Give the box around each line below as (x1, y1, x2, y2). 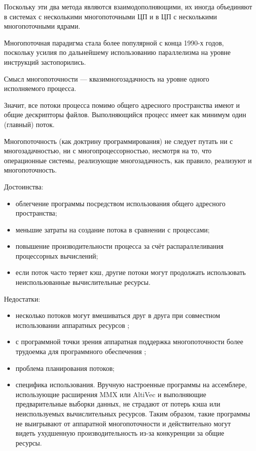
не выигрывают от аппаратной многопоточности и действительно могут (15, 418, 231, 428)
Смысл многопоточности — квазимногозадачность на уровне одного (4, 73, 210, 84)
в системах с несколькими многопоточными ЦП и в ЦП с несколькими (4, 11, 217, 21)
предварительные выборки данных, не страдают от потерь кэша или (15, 399, 220, 409)
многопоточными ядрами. (4, 21, 80, 31)
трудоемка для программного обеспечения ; (15, 346, 146, 357)
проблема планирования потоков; (15, 362, 115, 373)
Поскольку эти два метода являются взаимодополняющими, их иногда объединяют (4, 1, 253, 11)
